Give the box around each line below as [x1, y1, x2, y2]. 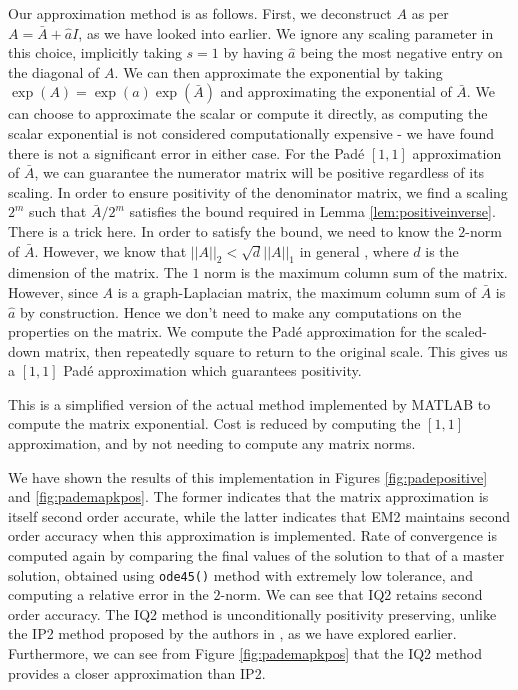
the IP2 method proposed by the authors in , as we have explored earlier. [8, 623, 457, 644]
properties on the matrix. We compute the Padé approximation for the [8, 321, 441, 342]
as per [411, 3, 449, 23]
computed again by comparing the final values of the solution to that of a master [8, 545, 505, 566]
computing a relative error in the [8, 584, 209, 605]
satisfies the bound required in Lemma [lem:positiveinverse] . [129, 201, 496, 222]
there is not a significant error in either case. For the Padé [8, 142, 365, 163]
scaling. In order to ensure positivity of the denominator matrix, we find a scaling [8, 181, 508, 202]
